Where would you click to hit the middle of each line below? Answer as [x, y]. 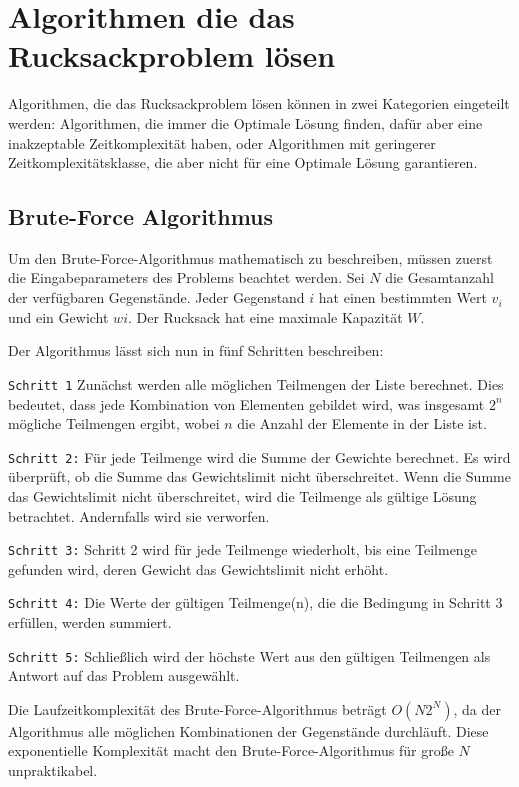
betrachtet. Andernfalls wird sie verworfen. [139, 515]
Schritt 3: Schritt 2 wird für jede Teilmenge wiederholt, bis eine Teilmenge [242, 549]
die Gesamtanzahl [439, 277]
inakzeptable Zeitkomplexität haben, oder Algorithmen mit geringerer [222, 142]
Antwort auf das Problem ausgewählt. [124, 675]
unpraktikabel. [53, 770]
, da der [477, 708]
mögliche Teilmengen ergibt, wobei [114, 423]
